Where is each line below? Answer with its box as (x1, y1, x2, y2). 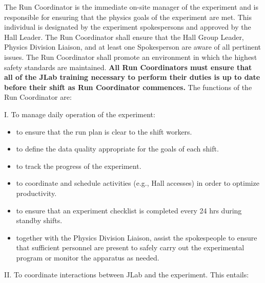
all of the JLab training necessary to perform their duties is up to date (4, 72, 260, 82)
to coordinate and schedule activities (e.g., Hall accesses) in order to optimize (16, 178, 259, 188)
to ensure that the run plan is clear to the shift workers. (16, 126, 192, 137)
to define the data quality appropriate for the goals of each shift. (16, 143, 219, 154)
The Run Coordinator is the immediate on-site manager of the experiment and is (4, 2, 259, 12)
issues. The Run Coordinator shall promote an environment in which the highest (4, 51, 257, 62)
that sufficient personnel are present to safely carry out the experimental (16, 242, 244, 253)
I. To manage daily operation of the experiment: (4, 108, 155, 119)
